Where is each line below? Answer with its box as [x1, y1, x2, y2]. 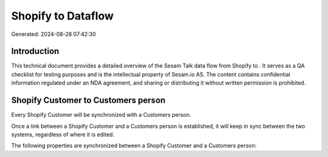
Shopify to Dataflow [11, 9, 114, 23]
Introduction [11, 46, 60, 57]
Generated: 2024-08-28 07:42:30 [11, 30, 97, 38]
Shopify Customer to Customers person [11, 95, 166, 106]
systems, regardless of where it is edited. [11, 131, 115, 138]
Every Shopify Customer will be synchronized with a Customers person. [11, 111, 191, 119]
